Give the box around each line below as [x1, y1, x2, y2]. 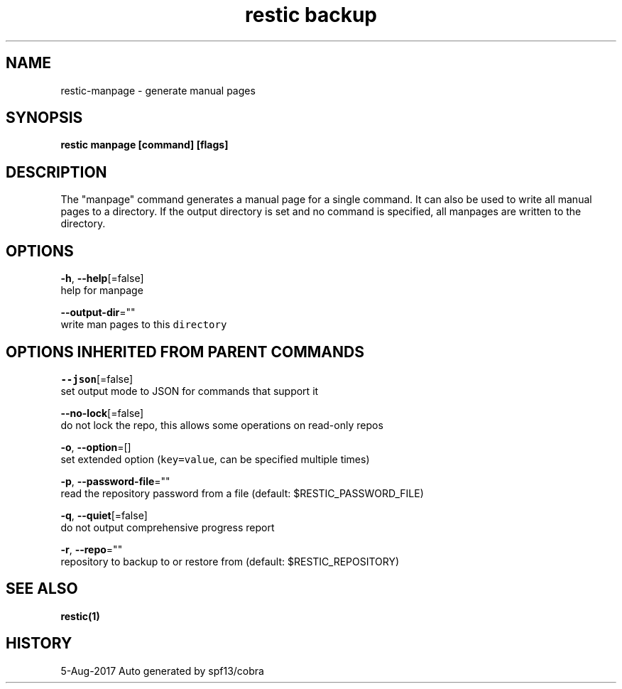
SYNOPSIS [6, 109, 83, 127]
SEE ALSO [6, 580, 78, 598]
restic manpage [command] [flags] [60, 139, 229, 151]
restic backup [244, 3, 377, 27]
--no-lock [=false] [60, 406, 144, 419]
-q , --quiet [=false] [60, 509, 148, 521]
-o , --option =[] [60, 440, 131, 453]
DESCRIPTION [6, 163, 107, 181]
